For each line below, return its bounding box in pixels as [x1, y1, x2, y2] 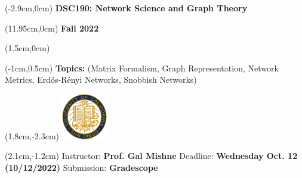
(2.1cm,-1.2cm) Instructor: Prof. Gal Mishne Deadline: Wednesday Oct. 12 [5, 149, 298, 162]
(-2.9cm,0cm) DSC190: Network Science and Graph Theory [5, 2, 248, 14]
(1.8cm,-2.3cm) [5, 129, 59, 142]
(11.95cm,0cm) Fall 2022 [5, 21, 99, 34]
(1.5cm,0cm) [5, 42, 50, 54]
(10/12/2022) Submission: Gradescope [5, 161, 158, 173]
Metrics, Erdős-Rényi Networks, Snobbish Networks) [5, 73, 197, 86]
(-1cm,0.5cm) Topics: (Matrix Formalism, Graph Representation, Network [5, 61, 279, 74]
